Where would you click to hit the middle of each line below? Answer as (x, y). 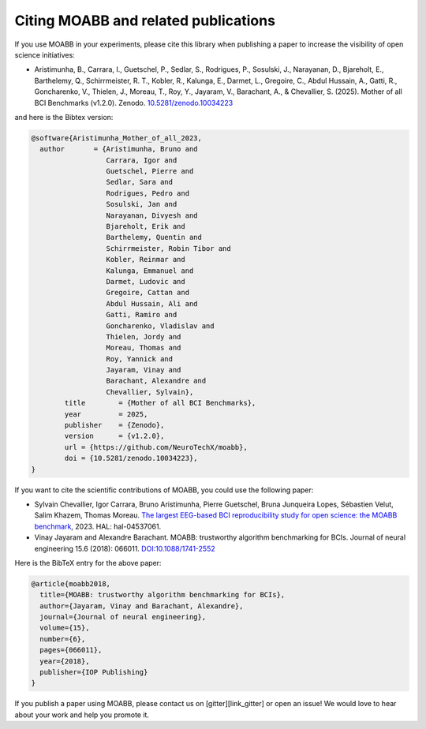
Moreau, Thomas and (144, 348)
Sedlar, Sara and (140, 182)
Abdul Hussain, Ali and (152, 303)
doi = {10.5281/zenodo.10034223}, (131, 458)
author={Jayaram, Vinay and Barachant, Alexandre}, (142, 606)
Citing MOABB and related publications (145, 21)
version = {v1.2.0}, (114, 436)
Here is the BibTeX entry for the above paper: (88, 563)
